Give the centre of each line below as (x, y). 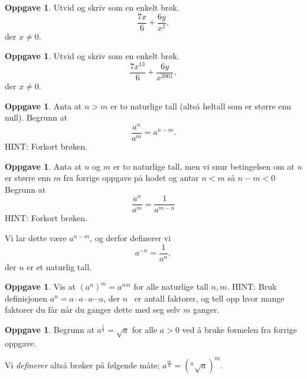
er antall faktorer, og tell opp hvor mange (209, 298)
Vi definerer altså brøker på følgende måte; (82, 365)
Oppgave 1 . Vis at (40, 286)
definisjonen (26, 298)
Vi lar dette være (36, 238)
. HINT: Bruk (252, 286)
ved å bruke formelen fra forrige (239, 330)
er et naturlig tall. (59, 266)
